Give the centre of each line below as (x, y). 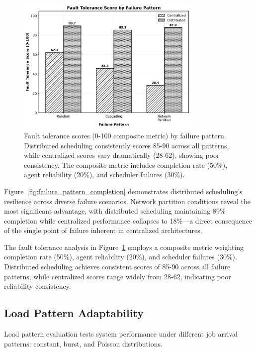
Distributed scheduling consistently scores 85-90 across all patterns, (127, 145)
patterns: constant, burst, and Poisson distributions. (84, 343)
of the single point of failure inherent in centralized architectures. (103, 230)
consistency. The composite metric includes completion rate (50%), (126, 165)
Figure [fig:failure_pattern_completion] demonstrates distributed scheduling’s (123, 191)
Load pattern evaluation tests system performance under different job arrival (121, 334)
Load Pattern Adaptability (74, 313)
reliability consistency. (38, 286)
